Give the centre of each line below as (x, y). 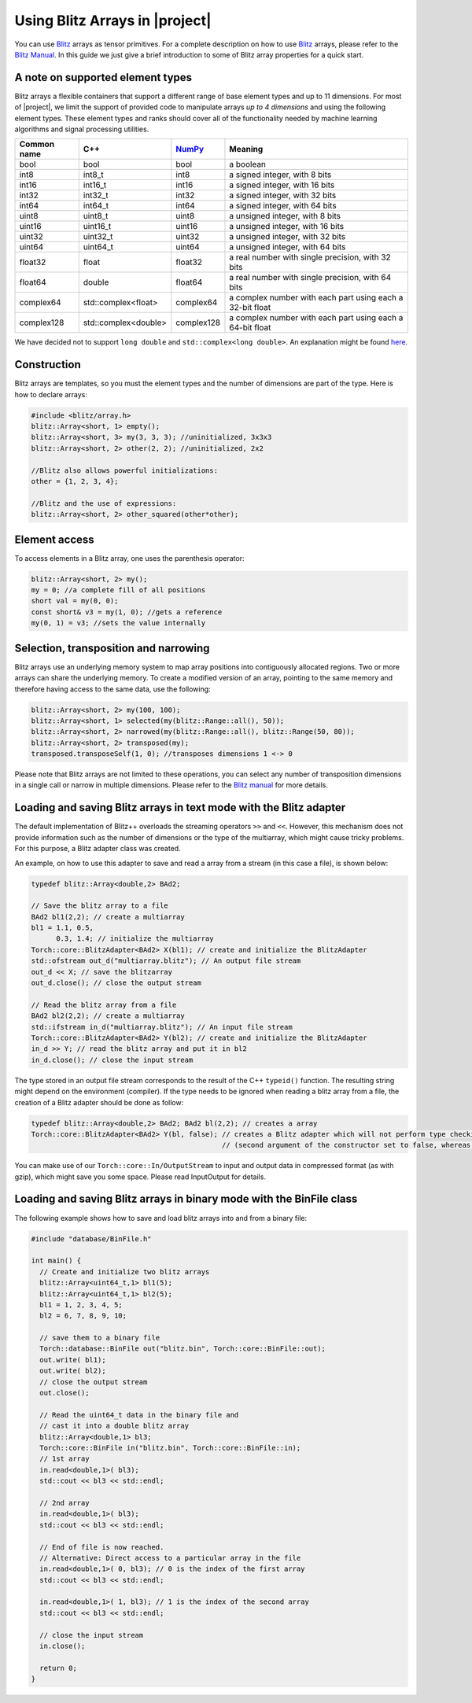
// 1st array (65, 1459)
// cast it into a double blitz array (114, 1426)
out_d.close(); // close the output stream (116, 983)
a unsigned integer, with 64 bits (288, 247)
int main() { (56, 1261)
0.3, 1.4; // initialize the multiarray (135, 939)
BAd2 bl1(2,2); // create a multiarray (108, 917)
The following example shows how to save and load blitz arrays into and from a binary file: (161, 1218)
